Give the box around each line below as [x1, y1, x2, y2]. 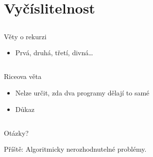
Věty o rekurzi [4, 31, 47, 41]
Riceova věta [4, 71, 42, 81]
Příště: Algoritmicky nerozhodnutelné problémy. [4, 144, 147, 154]
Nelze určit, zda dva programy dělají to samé [15, 87, 150, 97]
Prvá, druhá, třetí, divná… [15, 47, 93, 58]
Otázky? [4, 127, 29, 138]
